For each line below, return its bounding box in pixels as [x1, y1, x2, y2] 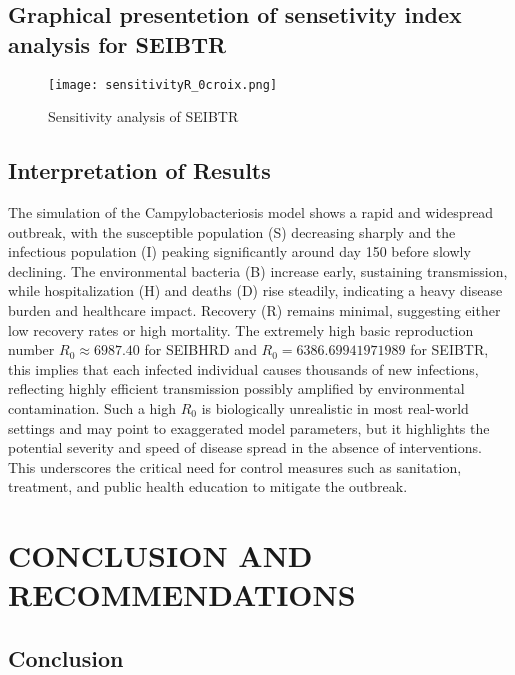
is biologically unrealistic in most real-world [201, 397, 469, 418]
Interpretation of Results [8, 155, 271, 186]
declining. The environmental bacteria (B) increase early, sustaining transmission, [8, 260, 508, 281]
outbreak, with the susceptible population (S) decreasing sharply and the [8, 221, 456, 242]
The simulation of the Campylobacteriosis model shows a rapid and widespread [8, 202, 494, 223]
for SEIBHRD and [144, 339, 257, 360]
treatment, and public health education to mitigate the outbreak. [8, 476, 408, 497]
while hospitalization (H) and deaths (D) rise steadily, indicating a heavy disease [8, 280, 503, 301]
